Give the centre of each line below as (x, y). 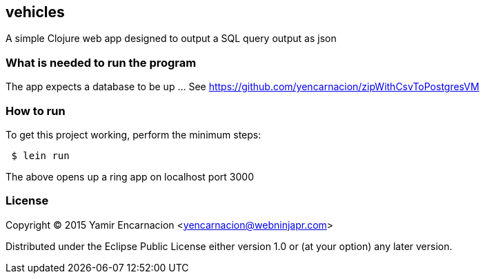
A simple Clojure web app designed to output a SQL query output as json (171, 39)
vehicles (35, 12)
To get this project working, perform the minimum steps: (133, 134)
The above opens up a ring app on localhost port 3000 (130, 176)
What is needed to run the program (101, 62)
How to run (36, 111)
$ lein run (40, 155)
